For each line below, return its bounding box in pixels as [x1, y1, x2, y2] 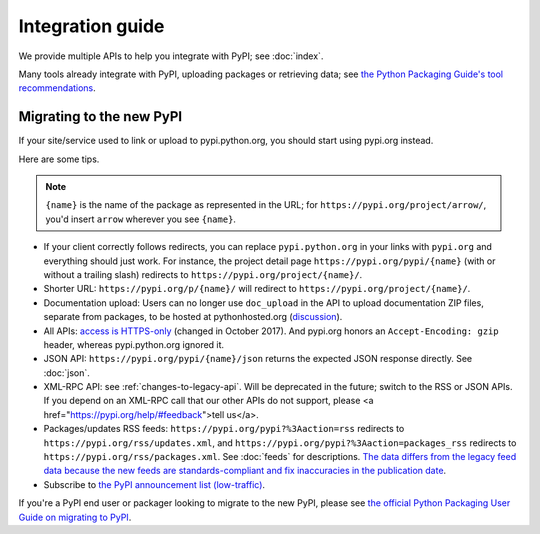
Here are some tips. [18, 153, 100, 165]
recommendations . [18, 82, 97, 94]
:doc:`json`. [43, 366, 90, 379]
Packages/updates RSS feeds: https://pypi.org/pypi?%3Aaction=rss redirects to [43, 423, 405, 435]
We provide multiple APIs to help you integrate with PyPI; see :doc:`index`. [18, 50, 324, 62]
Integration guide [18, 15, 165, 37]
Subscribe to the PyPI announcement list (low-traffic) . [43, 478, 265, 490]
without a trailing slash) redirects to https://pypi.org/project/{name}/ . [43, 268, 363, 280]
